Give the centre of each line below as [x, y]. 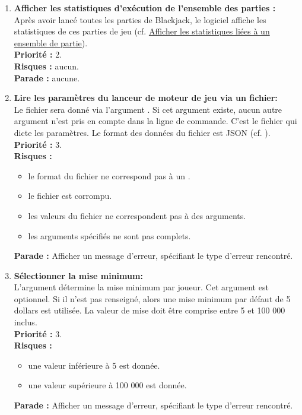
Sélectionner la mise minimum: [78, 275]
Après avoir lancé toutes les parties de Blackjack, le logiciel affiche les [140, 19]
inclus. [26, 322]
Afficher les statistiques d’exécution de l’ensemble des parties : [145, 8]
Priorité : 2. [38, 54]
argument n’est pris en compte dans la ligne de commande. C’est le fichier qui [155, 121]
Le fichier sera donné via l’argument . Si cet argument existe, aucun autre [148, 109]
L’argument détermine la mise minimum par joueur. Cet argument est [141, 287]
